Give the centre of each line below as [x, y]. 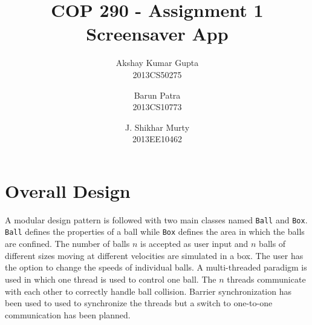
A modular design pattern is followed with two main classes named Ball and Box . [156, 219]
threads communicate [266, 279]
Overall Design [68, 190]
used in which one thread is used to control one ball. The [111, 279]
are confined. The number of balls [67, 244]
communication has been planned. [68, 314]
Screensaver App [157, 34]
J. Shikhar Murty [157, 127]
